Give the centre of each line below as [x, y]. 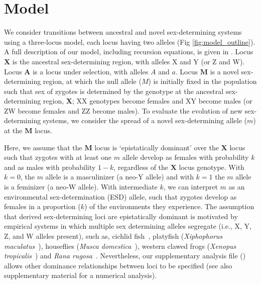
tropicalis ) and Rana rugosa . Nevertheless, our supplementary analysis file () [125, 256]
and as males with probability [50, 167]
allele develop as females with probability [185, 157]
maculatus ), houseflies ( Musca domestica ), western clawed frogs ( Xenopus [120, 246]
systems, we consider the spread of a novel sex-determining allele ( [145, 120]
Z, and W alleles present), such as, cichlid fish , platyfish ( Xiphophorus [113, 236]
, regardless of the [141, 167]
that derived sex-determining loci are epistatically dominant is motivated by [121, 216]
